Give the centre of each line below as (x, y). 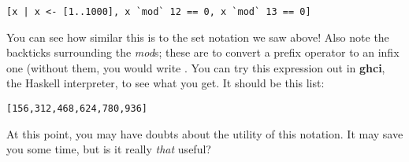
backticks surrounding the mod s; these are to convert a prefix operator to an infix (203, 52)
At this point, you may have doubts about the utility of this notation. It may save (205, 133)
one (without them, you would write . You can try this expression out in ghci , (196, 67)
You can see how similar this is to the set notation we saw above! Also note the (198, 37)
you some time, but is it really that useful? (109, 149)
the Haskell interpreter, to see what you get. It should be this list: (165, 83)
